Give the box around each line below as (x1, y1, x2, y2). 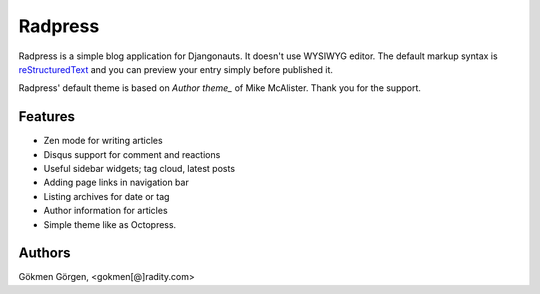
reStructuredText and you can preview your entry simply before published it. (18, 63, 334, 75)
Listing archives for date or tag (43, 190, 170, 202)
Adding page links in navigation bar (43, 176, 189, 189)
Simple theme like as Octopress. (43, 218, 177, 230)
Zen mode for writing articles (43, 135, 164, 147)
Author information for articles (43, 205, 169, 217)
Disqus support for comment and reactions (43, 148, 221, 160)
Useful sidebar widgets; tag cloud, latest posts (43, 163, 235, 175)
